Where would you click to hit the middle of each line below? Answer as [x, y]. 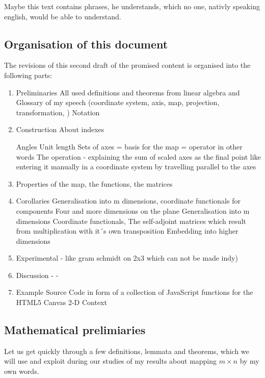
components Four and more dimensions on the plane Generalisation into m [133, 210]
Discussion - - [37, 275]
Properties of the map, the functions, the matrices [94, 183]
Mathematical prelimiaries [75, 330]
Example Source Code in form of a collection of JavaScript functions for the [135, 292]
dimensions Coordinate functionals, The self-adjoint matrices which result [131, 221]
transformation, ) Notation [58, 112]
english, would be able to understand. [63, 16]
